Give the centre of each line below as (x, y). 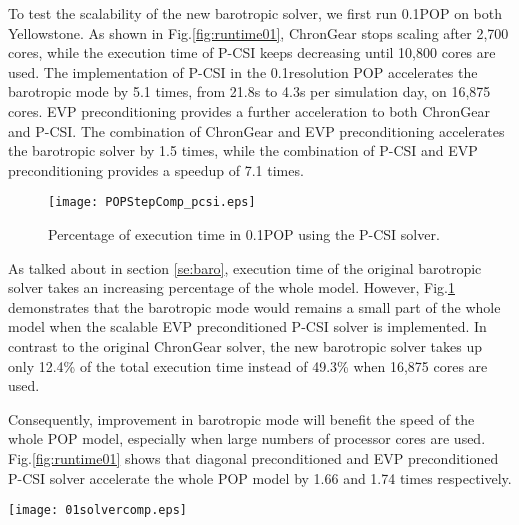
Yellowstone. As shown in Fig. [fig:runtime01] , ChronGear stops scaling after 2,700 (258, 32)
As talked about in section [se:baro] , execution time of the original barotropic (245, 267)
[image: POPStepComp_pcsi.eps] (152, 202)
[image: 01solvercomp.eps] (97, 510)
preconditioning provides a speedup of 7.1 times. (156, 169)
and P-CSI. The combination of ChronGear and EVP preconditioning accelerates (256, 130)
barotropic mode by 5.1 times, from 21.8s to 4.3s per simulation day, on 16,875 (249, 91)
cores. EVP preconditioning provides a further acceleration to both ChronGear (249, 110)
